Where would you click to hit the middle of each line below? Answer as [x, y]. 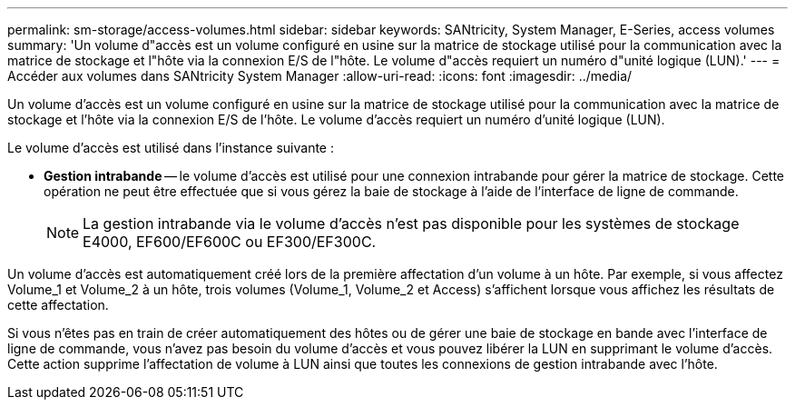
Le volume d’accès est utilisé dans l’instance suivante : [171, 148]
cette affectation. [58, 305]
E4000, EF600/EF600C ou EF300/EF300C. [230, 242]
